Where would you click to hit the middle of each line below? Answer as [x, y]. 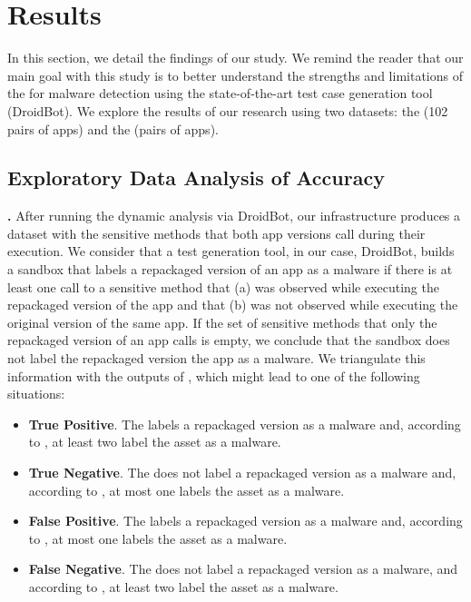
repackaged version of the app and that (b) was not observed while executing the [233, 305]
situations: [36, 394]
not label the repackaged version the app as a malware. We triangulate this [216, 358]
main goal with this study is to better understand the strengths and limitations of [235, 75]
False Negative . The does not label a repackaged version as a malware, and [243, 569]
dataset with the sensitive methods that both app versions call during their [216, 233]
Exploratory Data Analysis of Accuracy [196, 178]
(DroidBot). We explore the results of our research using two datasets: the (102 [228, 110]
